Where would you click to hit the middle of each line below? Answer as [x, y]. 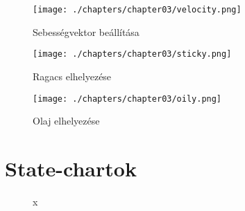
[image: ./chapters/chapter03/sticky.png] [132, 54]
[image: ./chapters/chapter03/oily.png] [127, 99]
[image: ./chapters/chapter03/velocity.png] [137, 10]
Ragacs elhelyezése [72, 76]
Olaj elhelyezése [66, 121]
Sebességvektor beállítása [86, 31]
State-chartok [71, 168]
